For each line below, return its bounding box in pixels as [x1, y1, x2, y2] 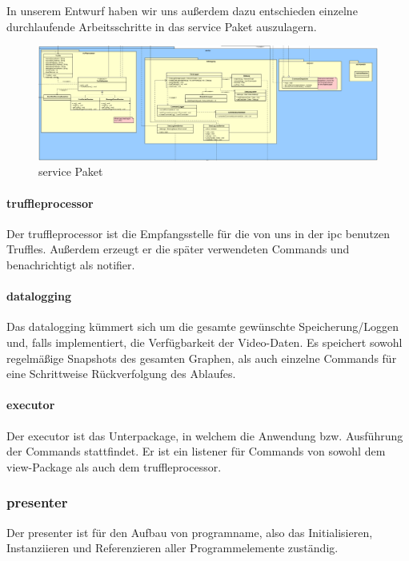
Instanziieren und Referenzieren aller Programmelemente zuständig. [6, 539, 339, 556]
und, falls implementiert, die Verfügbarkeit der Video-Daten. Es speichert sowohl [6, 334, 403, 351]
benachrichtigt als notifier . [6, 257, 135, 273]
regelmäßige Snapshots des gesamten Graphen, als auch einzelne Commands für [6, 349, 397, 366]
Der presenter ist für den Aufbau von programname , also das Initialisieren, [6, 523, 373, 540]
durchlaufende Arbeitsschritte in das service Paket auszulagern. [6, 18, 317, 34]
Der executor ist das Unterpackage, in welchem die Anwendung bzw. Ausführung [6, 427, 403, 444]
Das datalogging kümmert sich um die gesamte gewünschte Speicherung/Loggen [6, 318, 399, 335]
